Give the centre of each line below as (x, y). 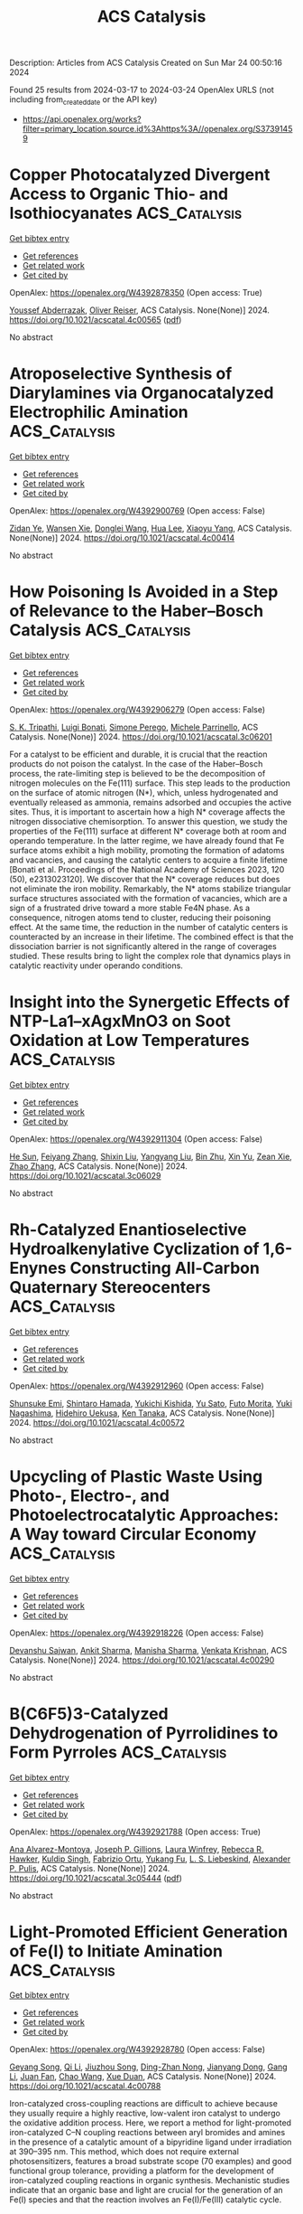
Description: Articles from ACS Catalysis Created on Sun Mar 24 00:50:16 (146, 63)
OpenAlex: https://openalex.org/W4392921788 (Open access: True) (135, 1832)
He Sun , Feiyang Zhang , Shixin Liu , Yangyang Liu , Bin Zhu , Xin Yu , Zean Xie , (151, 1156)
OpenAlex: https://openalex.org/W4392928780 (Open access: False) (138, 2049)
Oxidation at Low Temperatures (129, 1040)
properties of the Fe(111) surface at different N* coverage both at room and (148, 831)
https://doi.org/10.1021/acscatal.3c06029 (85, 1175)
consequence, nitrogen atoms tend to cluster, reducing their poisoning (140, 917)
